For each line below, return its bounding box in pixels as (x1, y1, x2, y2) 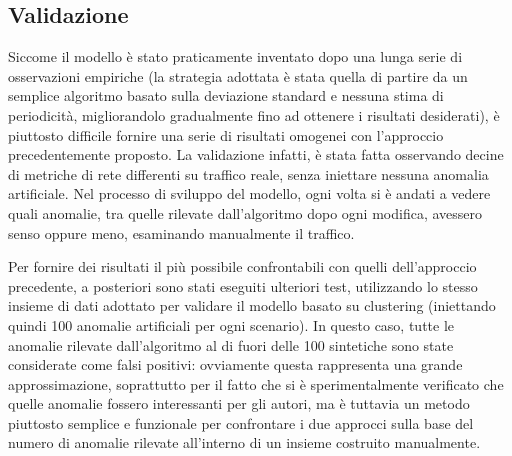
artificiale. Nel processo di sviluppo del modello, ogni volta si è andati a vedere (8, 183, 491, 204)
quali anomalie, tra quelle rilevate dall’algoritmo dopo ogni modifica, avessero (8, 202, 482, 223)
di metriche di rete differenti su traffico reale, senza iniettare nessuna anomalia (8, 163, 489, 184)
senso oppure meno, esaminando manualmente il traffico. (8, 222, 355, 243)
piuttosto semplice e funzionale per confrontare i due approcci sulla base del (8, 412, 474, 433)
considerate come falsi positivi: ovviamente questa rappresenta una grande (8, 354, 463, 375)
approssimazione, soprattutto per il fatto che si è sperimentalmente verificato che (8, 373, 504, 394)
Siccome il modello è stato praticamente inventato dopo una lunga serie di (8, 46, 463, 67)
